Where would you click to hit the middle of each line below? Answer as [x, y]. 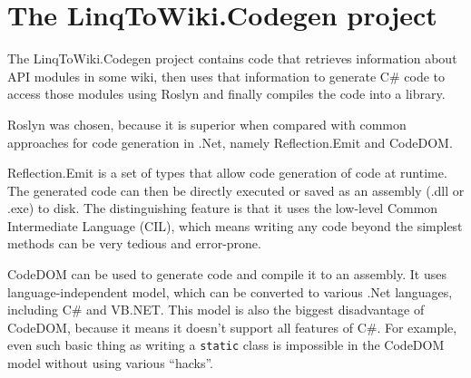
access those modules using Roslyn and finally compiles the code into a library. [226, 94]
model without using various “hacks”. [110, 363]
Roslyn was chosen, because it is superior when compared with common [207, 124]
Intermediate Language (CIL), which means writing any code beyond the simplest [235, 225]
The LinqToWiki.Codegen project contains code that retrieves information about [232, 58]
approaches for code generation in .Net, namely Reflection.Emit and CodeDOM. [230, 142]
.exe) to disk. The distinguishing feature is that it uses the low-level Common [223, 208]
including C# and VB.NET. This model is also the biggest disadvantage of [216, 310]
